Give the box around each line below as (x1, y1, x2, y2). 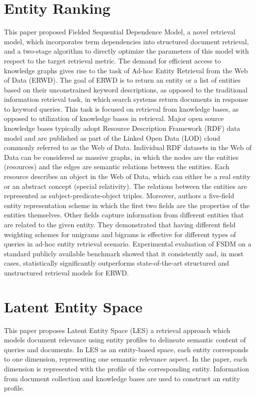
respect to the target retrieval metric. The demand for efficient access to (4, 55, 221, 65)
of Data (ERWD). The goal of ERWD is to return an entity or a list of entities (4, 75, 241, 85)
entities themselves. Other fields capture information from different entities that (4, 210, 244, 220)
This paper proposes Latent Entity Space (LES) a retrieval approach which (4, 325, 230, 335)
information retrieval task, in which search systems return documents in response (4, 94, 248, 104)
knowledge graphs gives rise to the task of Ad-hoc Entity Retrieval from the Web (4, 65, 248, 75)
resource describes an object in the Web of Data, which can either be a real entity (4, 171, 251, 182)
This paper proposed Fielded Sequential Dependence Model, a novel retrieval (4, 27, 235, 37)
